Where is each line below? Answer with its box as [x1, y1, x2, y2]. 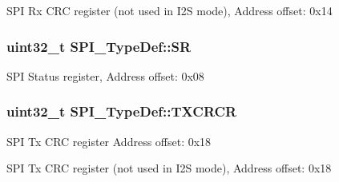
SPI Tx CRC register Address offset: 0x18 [6, 133, 212, 149]
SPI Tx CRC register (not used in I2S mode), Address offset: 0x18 [6, 160, 332, 176]
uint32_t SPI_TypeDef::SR [6, 36, 192, 56]
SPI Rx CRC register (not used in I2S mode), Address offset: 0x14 [6, 2, 333, 18]
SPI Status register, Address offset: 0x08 [6, 67, 204, 84]
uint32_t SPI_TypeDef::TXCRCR [6, 101, 237, 121]
